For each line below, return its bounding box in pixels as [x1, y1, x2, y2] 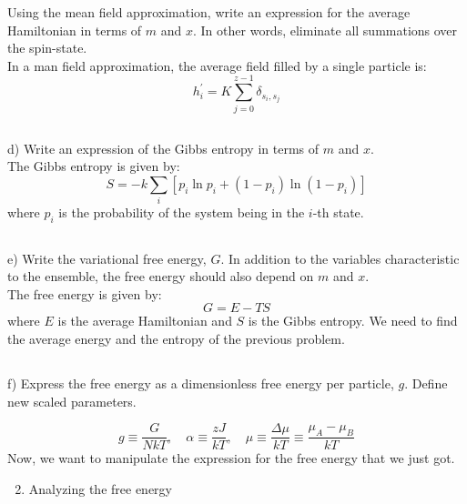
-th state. [312, 203, 364, 222]
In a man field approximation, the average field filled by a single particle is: [7, 55, 427, 75]
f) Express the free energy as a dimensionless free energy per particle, [7, 373, 394, 392]
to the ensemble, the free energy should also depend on [7, 267, 314, 286]
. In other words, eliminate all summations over [193, 20, 458, 39]
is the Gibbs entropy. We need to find [248, 311, 458, 330]
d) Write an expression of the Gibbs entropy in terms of [7, 138, 320, 157]
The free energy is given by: [7, 284, 162, 303]
